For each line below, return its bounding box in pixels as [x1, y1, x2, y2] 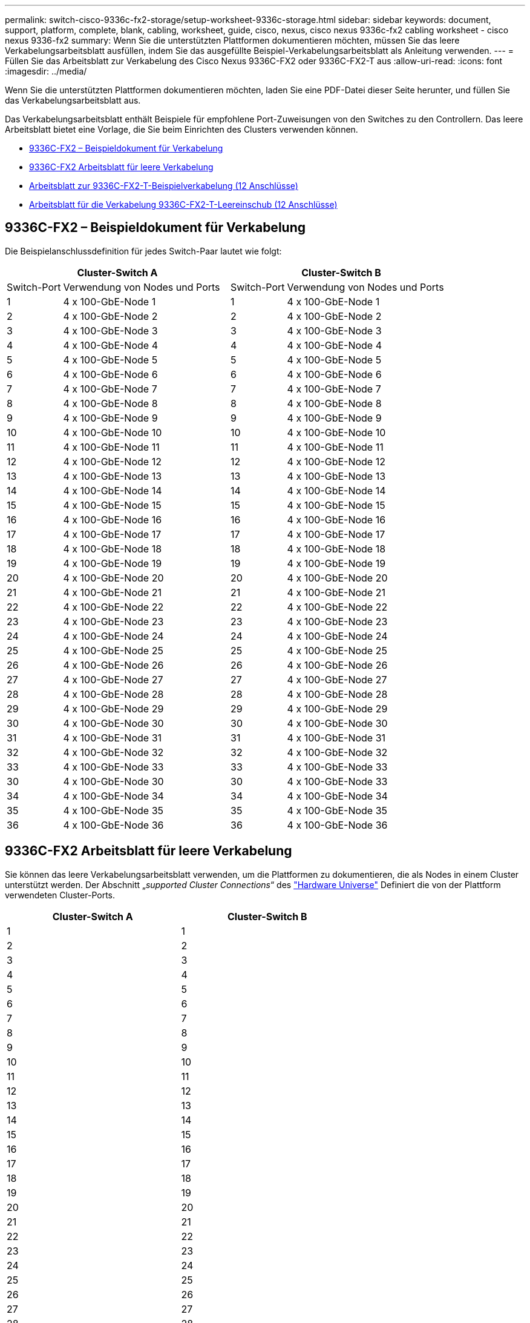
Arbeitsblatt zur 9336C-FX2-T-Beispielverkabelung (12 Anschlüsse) [29, 181, 298, 191]
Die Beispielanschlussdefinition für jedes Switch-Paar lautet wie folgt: [5, 245, 282, 256]
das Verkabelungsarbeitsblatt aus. [5, 95, 141, 105]
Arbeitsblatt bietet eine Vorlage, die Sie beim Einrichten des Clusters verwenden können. [5, 124, 358, 134]
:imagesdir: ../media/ [5, 66, 87, 76]
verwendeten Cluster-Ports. [5, 889, 115, 900]
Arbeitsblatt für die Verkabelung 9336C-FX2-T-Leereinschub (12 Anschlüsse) [29, 199, 338, 210]
